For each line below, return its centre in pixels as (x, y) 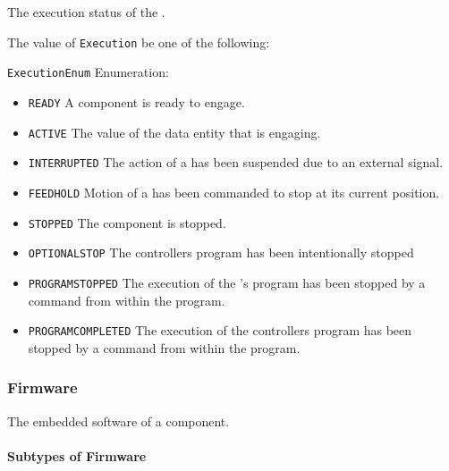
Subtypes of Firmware (77, 455)
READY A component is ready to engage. (136, 101)
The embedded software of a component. (119, 421)
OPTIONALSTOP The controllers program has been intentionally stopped (221, 252)
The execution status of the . (86, 12)
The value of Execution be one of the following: (139, 42)
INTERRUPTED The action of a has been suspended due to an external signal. (236, 162)
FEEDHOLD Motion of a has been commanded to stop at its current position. (234, 192)
